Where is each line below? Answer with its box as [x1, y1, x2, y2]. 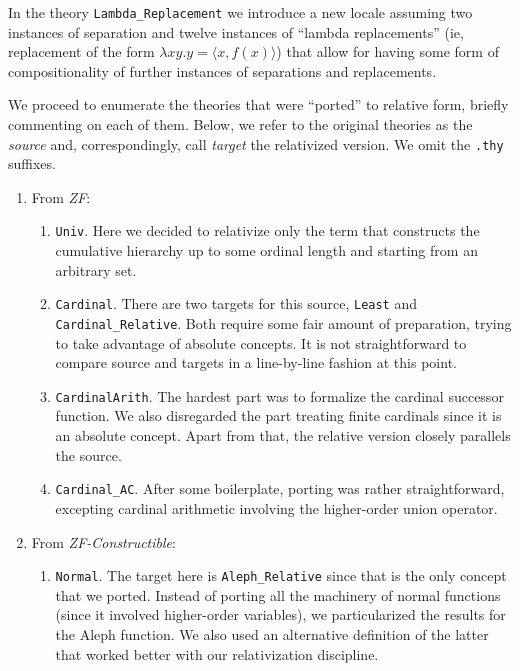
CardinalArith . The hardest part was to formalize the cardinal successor [55, 385, 504, 406]
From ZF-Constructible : [31, 531, 176, 552]
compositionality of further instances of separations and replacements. [8, 60, 437, 81]
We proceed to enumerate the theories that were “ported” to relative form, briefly [8, 94, 509, 115]
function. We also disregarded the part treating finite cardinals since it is [55, 405, 502, 426]
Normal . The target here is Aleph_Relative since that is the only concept [55, 565, 507, 586]
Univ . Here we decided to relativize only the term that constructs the [55, 220, 480, 241]
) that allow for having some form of [276, 41, 499, 62]
